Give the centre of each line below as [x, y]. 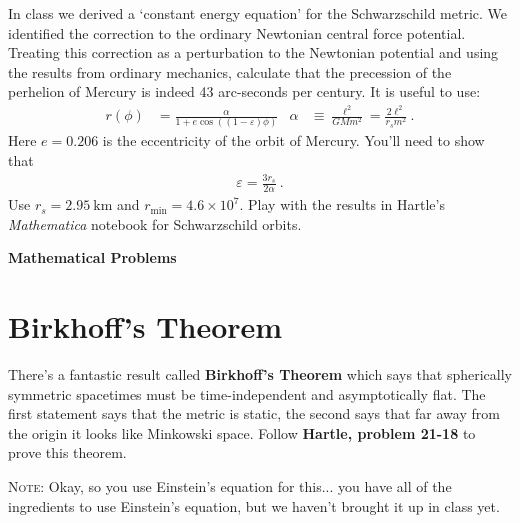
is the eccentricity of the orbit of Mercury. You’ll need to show [293, 140]
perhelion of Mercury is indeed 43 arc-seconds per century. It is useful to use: [244, 91]
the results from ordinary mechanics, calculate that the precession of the [230, 71]
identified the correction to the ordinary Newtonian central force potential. [237, 32]
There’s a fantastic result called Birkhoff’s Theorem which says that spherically [260, 374]
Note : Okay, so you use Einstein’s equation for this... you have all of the [230, 486]
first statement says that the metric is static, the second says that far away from [254, 413]
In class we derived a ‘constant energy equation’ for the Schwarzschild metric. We [258, 13]
